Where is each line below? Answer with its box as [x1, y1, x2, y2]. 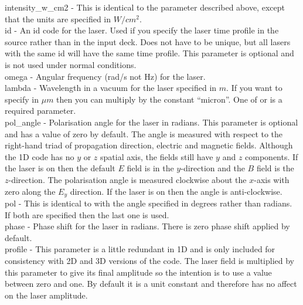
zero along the [5, 185, 56, 197]
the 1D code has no [5, 150, 74, 162]
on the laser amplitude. [5, 289, 88, 301]
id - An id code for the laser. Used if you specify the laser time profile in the [5, 24, 279, 36]
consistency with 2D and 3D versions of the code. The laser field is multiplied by [5, 254, 295, 266]
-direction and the [181, 162, 245, 174]
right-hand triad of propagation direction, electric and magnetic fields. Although [5, 139, 293, 151]
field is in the [127, 162, 174, 174]
